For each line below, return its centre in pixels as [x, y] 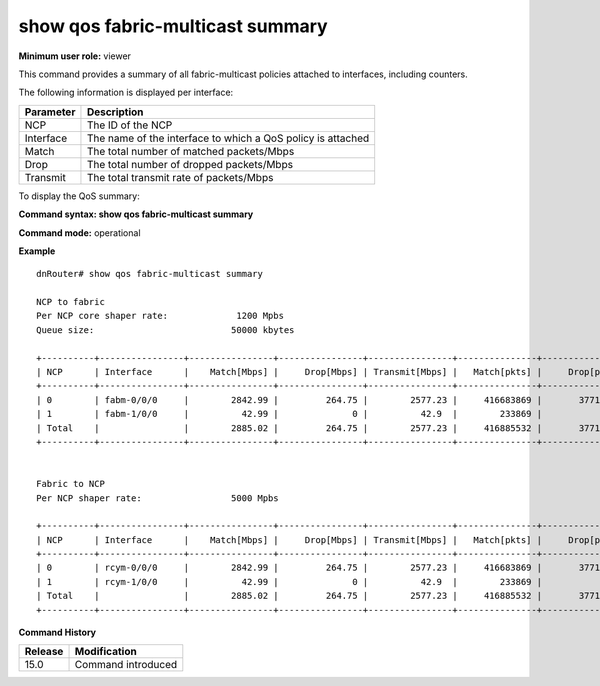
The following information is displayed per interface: [126, 92]
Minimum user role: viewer [75, 56]
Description [115, 112]
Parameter [50, 112]
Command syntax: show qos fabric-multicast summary [136, 214]
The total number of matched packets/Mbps [190, 151]
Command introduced [126, 665]
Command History [57, 632]
